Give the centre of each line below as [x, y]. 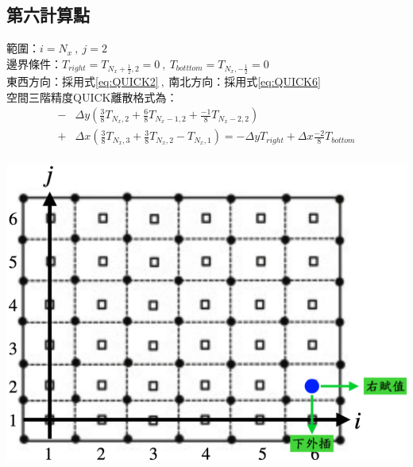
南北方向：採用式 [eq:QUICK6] [245, 81]
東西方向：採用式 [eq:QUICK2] [83, 81]
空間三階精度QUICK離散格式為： [92, 96]
